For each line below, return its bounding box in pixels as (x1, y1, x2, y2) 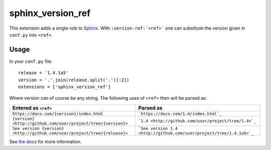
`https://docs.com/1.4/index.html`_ (138, 111, 222, 116)
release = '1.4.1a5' (18, 70, 69, 76)
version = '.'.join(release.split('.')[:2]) (18, 77, 130, 83)
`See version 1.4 (138, 125, 178, 131)
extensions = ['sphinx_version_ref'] (18, 84, 111, 90)
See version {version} (12, 125, 65, 131)
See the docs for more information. (9, 138, 82, 144)
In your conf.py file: (9, 58, 53, 64)
